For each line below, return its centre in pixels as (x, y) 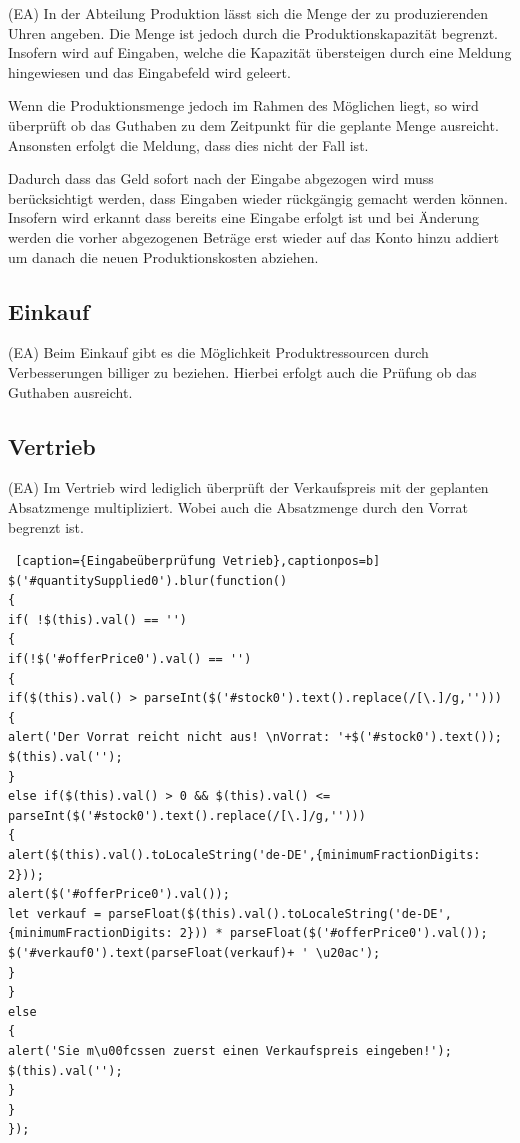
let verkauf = (55, 913)
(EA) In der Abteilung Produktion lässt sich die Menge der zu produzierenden (248, 13)
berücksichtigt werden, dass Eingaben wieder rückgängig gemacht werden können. (258, 197)
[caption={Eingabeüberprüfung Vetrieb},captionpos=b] (198, 561)
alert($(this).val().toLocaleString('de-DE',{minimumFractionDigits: (244, 855)
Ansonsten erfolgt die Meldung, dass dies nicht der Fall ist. (188, 144)
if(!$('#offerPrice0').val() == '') (130, 659)
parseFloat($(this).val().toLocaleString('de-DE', (280, 913)
